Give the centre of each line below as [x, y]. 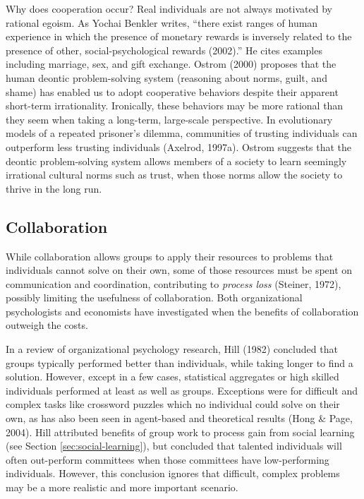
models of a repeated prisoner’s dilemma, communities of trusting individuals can [182, 133]
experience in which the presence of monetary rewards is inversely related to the [179, 36]
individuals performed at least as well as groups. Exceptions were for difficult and [182, 390]
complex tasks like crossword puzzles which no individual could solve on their [173, 404]
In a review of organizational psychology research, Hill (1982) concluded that [172, 349]
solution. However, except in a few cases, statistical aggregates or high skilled [172, 377]
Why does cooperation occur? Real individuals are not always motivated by [169, 8]
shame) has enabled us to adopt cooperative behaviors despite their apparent [172, 91]
